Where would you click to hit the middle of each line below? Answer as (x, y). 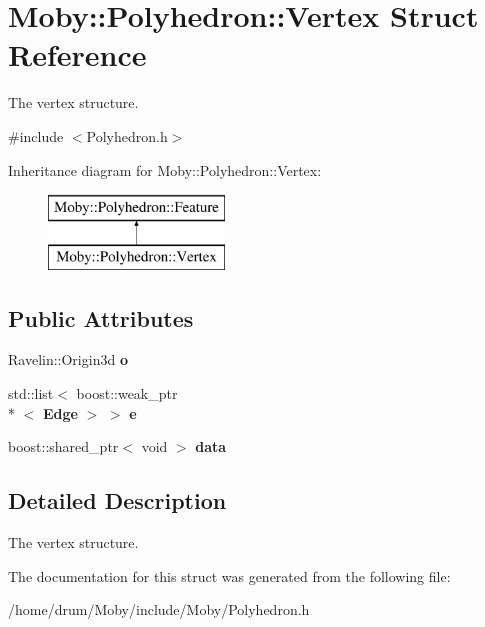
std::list (31, 393)
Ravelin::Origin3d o (68, 359)
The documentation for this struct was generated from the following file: (229, 575)
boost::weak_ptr (127, 393)
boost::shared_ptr (63, 446)
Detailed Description (117, 500)
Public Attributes (101, 317)
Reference (77, 54)
